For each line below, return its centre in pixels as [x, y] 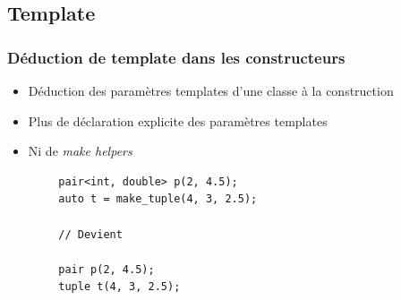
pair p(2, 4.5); [107, 269]
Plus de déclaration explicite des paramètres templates [178, 120]
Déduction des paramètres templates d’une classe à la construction [211, 90]
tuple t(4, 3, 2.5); [119, 287]
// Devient [90, 234]
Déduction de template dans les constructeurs [176, 57]
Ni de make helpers [80, 151]
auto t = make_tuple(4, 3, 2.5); [158, 199]
